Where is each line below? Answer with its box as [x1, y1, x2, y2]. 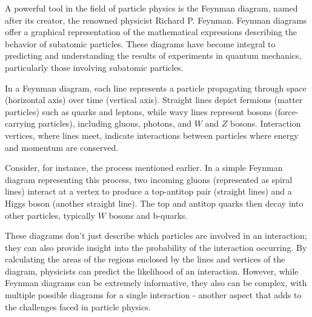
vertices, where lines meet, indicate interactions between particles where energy [5, 128, 299, 141]
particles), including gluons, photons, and [38, 117, 192, 130]
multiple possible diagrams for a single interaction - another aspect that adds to [5, 289, 302, 301]
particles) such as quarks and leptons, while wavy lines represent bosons [5, 105, 272, 118]
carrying [5, 117, 36, 130]
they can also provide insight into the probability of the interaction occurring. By [5, 241, 307, 253]
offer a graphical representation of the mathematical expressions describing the [5, 25, 297, 38]
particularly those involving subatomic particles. [5, 61, 184, 73]
